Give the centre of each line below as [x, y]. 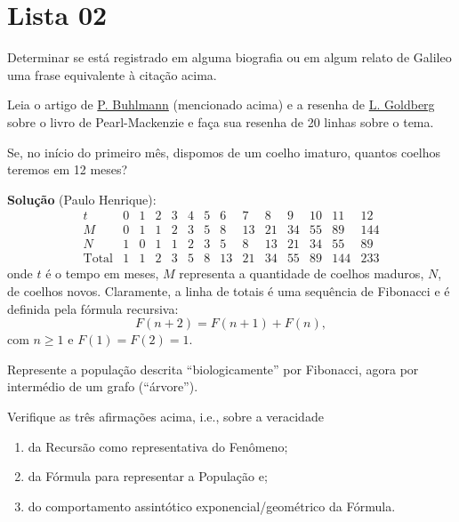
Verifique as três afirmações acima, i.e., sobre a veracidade [165, 416]
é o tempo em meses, [102, 273]
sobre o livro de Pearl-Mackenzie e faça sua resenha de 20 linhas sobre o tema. [221, 121]
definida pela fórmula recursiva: [93, 308]
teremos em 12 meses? [68, 169]
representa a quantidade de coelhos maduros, [302, 273]
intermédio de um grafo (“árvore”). [103, 386]
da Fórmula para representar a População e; [148, 476]
